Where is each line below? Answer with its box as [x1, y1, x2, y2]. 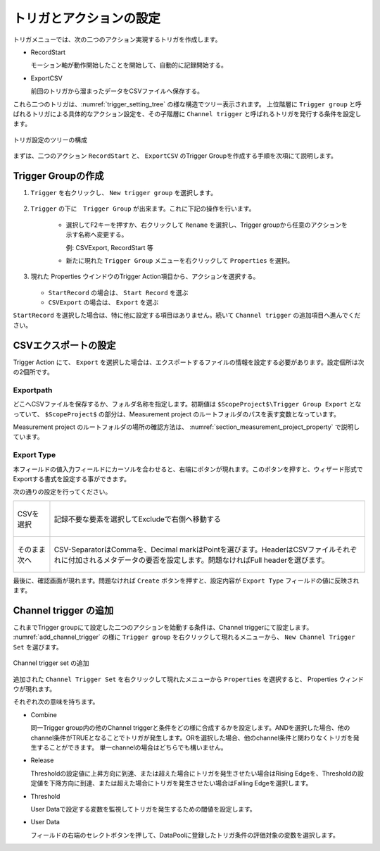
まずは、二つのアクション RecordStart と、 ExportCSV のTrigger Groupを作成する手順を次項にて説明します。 [13, 151, 338, 160]
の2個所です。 [13, 368, 54, 376]
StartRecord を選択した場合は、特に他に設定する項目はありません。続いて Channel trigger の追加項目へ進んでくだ [13, 311, 361, 320]
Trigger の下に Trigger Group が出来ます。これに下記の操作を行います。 [30, 204, 255, 213]
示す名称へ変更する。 [65, 230, 128, 239]
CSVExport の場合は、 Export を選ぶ [48, 298, 159, 306]
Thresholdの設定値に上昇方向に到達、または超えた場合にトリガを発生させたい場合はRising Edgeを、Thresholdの [30, 769, 358, 778]
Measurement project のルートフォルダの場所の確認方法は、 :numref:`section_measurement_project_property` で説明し [13, 423, 360, 431]
